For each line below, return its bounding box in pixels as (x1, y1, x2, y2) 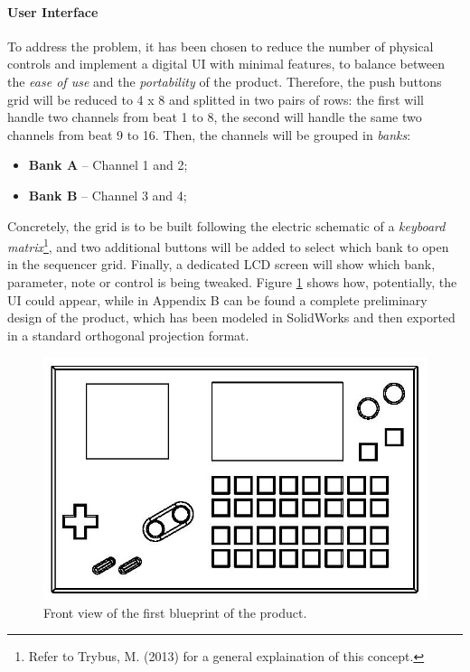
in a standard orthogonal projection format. (7, 325, 249, 344)
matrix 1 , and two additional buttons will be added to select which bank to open (7, 235, 449, 256)
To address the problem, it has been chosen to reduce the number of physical (7, 36, 434, 55)
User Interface (7, 2, 99, 21)
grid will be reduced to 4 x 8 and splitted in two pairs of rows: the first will (7, 89, 424, 108)
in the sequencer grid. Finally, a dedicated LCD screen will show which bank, (7, 255, 436, 274)
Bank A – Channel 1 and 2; (28, 155, 188, 174)
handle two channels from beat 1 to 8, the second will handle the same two (7, 107, 422, 126)
